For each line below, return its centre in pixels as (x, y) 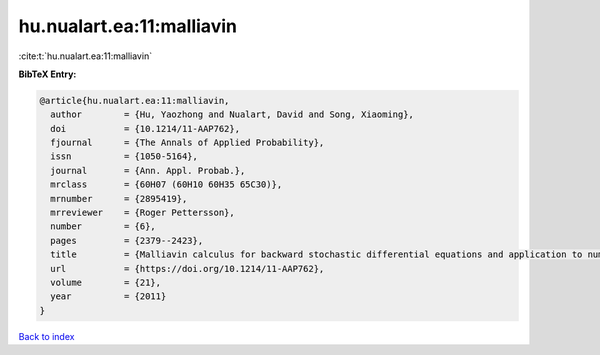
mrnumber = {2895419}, (119, 198)
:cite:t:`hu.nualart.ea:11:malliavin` (85, 56)
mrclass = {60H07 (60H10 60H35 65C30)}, (166, 184)
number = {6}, (103, 226)
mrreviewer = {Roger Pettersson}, (142, 213)
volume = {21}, (106, 282)
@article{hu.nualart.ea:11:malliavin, (134, 100)
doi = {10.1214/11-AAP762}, (145, 128)
